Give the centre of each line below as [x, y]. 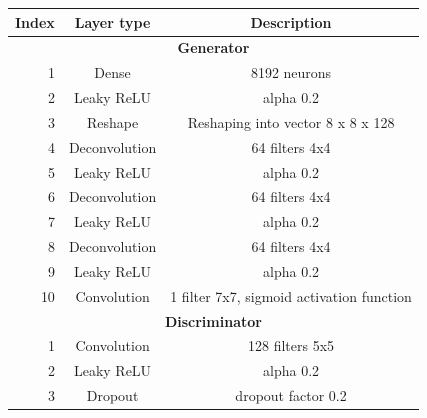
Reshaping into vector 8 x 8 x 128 [291, 121]
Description [291, 21]
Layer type [112, 21]
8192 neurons [291, 72]
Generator [213, 47]
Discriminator [213, 320]
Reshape [112, 121]
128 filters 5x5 [291, 345]
